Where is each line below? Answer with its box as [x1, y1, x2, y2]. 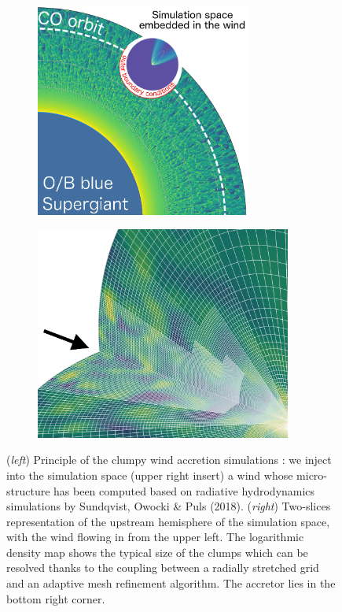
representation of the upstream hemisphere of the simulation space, [6, 513, 330, 529]
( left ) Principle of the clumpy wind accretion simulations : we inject [6, 451, 332, 468]
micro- [296, 466, 328, 483]
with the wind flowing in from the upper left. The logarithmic [6, 529, 304, 545]
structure [6, 482, 50, 499]
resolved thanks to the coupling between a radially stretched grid [6, 559, 319, 576]
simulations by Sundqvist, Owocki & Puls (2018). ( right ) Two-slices [6, 498, 331, 514]
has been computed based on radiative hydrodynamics [53, 482, 315, 499]
